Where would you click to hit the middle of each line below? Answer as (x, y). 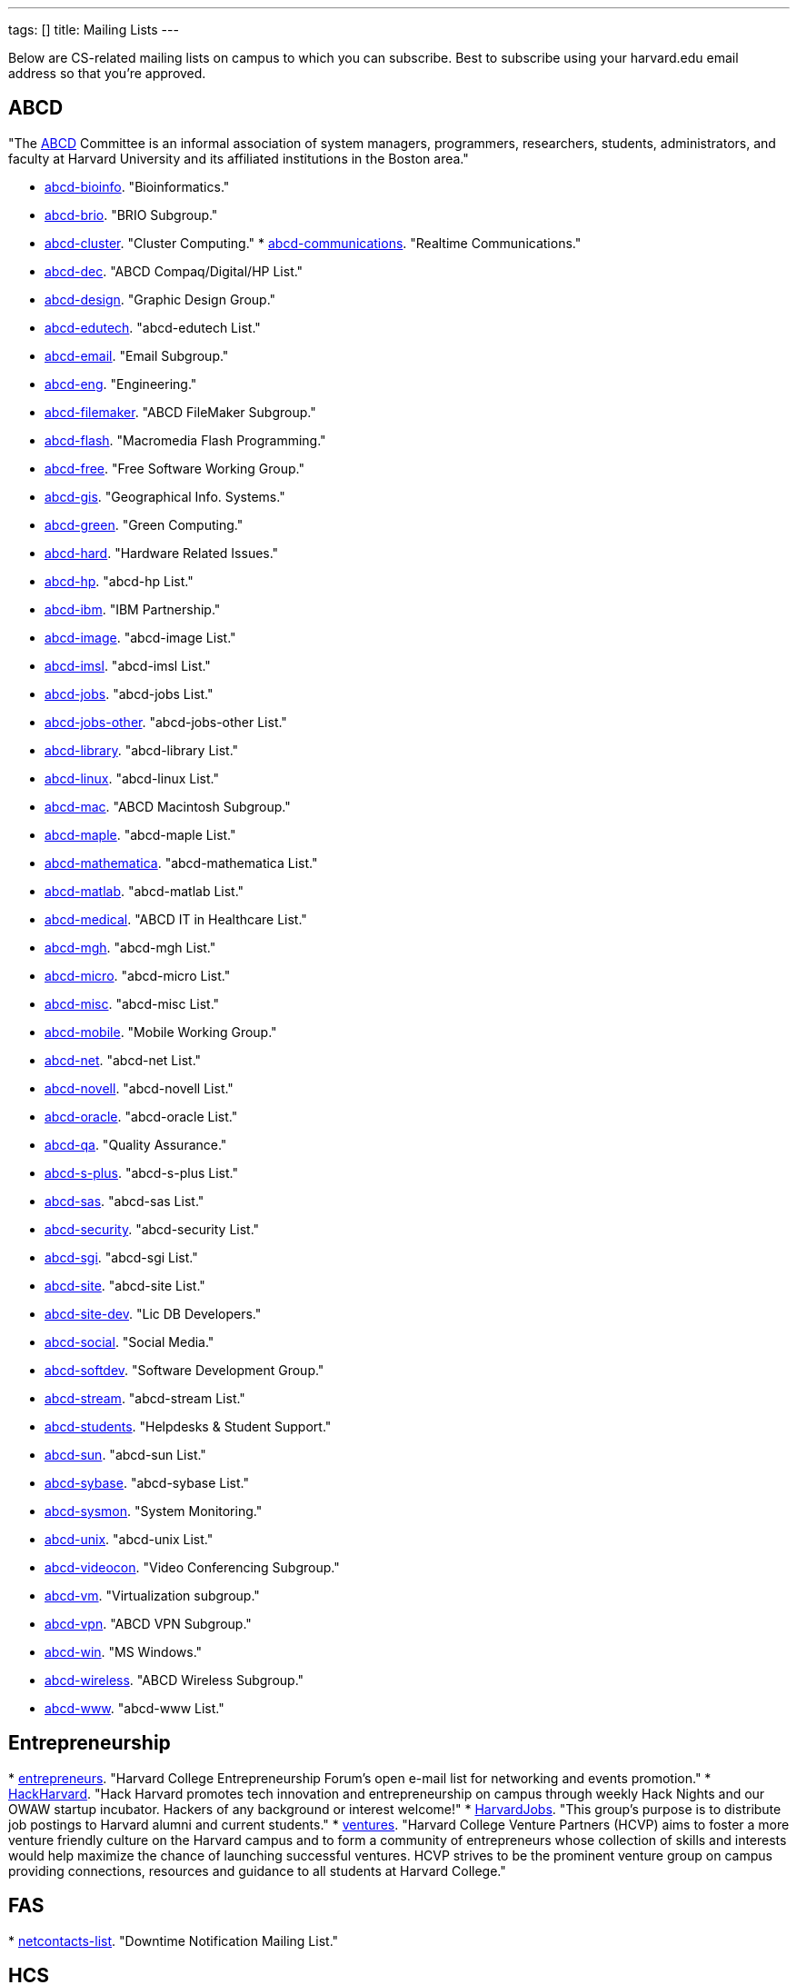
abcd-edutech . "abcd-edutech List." (153, 327)
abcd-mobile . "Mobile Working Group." (161, 1032)
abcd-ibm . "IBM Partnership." (133, 609)
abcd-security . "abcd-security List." (152, 1229)
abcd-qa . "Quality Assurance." (136, 1144)
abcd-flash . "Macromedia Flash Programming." (185, 440)
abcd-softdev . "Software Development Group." (184, 1370)
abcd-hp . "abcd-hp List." (119, 581)
